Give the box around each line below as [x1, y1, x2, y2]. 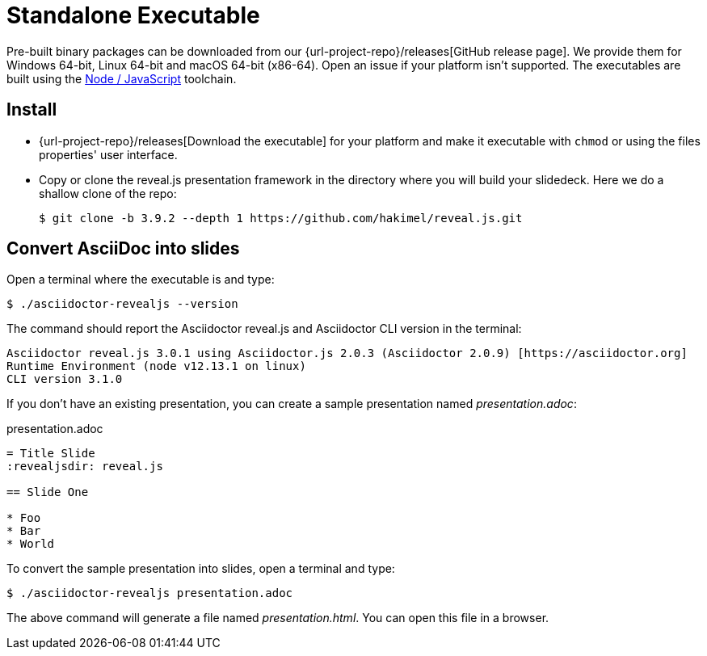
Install [6, 99, 57, 120]
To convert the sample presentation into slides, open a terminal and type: [6, 561, 395, 576]
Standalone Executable [6, 2, 260, 29]
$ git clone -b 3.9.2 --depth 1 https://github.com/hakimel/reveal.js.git [39, 211, 523, 225]
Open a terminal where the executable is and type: [6, 272, 275, 287]
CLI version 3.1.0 [6, 372, 123, 386]
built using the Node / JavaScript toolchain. [6, 71, 237, 86]
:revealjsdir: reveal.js [6, 460, 163, 473]
